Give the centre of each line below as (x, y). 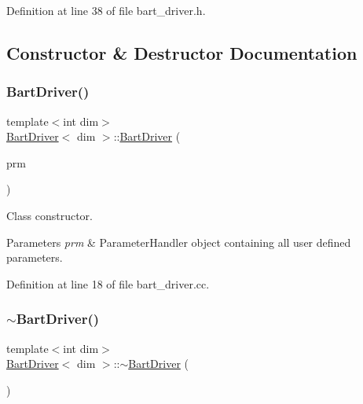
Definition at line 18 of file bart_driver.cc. (108, 283)
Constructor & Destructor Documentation (182, 52)
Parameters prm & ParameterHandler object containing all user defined (179, 242)
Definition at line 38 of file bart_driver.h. (106, 10)
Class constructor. (49, 215)
